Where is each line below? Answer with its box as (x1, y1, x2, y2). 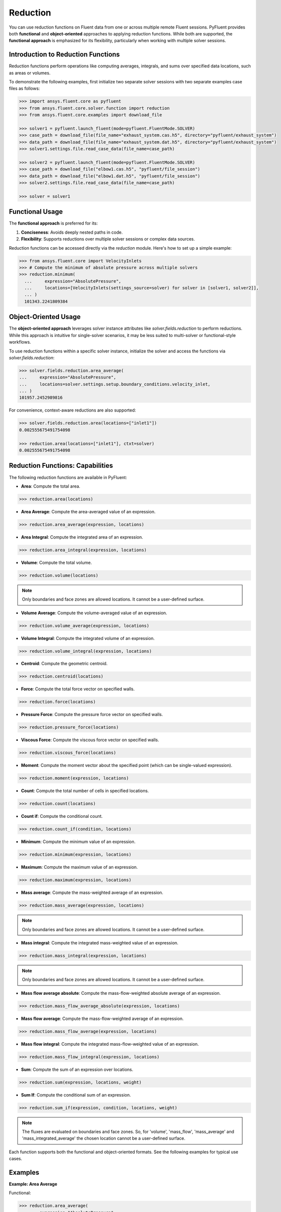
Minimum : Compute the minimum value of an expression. (21, 839, 136, 845)
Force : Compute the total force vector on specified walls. (21, 686, 135, 692)
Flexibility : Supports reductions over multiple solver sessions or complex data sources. (21, 236, 195, 242)
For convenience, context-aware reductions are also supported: (9, 407, 136, 413)
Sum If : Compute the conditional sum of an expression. (21, 1092, 131, 1098)
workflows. (9, 339, 31, 345)
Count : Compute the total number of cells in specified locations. (21, 788, 149, 794)
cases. (9, 1156, 22, 1162)
